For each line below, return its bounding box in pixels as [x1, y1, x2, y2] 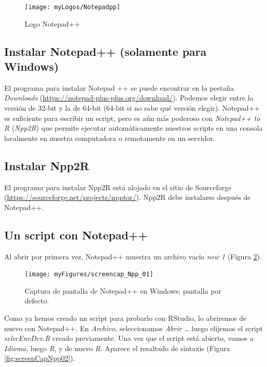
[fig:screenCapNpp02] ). [4, 353, 75, 363]
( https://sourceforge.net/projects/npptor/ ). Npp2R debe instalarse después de [4, 192, 251, 202]
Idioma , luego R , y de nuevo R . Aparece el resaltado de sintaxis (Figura [4, 342, 231, 353]
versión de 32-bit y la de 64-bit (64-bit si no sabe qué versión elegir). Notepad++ [4, 103, 260, 113]
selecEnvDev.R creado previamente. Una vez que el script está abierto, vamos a [4, 333, 254, 343]
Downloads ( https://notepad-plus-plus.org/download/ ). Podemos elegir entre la [4, 92, 254, 103]
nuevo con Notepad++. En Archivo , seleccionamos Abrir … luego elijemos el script [4, 322, 263, 333]
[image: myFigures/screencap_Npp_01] [25, 271, 154, 278]
